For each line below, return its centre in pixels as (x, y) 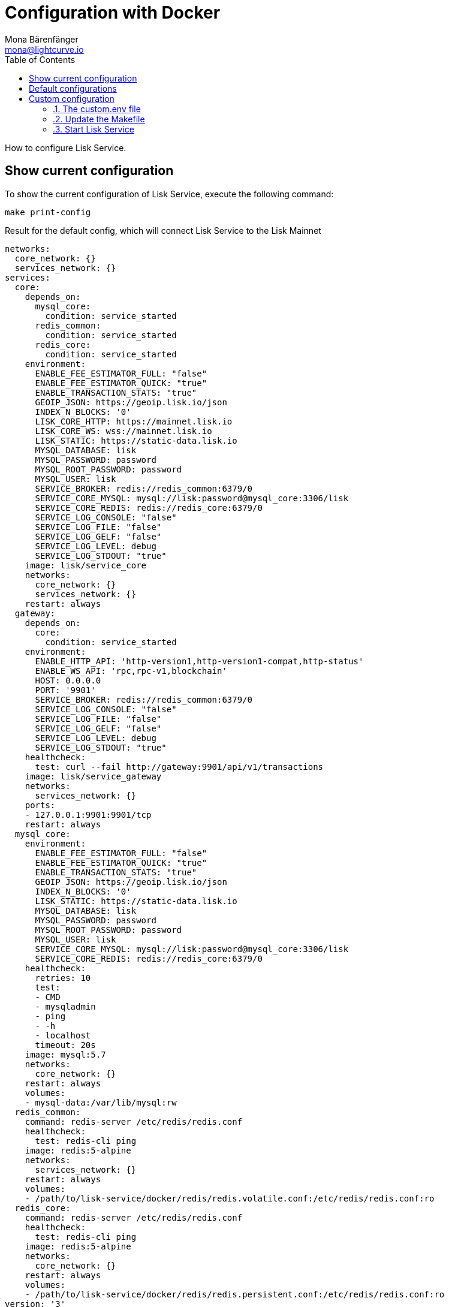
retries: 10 (63, 978)
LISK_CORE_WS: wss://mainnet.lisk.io (123, 431)
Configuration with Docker (113, 13)
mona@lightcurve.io (44, 49)
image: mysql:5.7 (65, 1054)
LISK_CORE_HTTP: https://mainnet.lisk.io (134, 421)
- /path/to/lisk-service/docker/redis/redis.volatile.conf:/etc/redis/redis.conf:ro (230, 1198)
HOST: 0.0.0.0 (68, 680)
